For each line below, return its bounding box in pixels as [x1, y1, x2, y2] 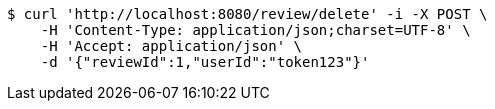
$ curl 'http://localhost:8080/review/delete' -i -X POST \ [7, 6, 488, 22]
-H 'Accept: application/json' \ [40, 38, 303, 54]
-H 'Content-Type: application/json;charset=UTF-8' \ [40, 22, 471, 38]
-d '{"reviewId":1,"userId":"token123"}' [40, 54, 370, 70]
